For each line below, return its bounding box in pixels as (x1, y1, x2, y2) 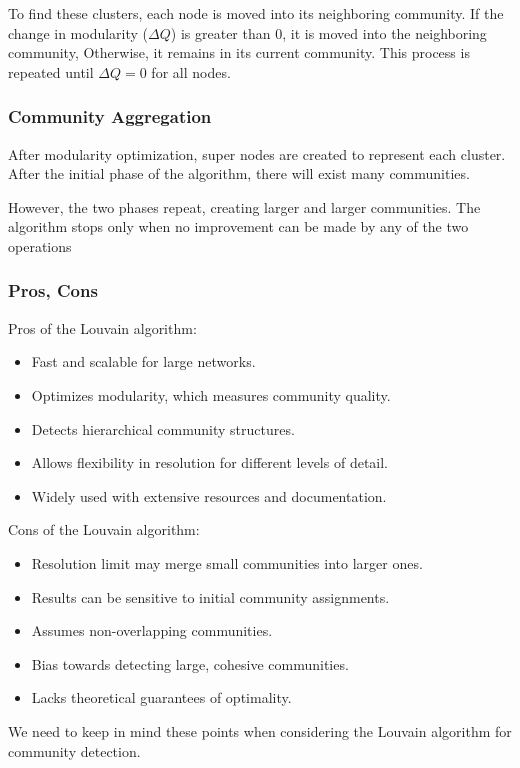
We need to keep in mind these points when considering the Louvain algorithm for (8, 720, 512, 741)
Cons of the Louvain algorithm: (8, 519, 200, 540)
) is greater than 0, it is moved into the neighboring (170, 22, 487, 43)
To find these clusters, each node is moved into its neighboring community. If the (8, 3, 504, 23)
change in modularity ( (8, 22, 149, 43)
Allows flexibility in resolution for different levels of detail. (31, 452, 388, 473)
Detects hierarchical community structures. (31, 418, 295, 439)
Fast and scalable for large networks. (31, 351, 256, 372)
